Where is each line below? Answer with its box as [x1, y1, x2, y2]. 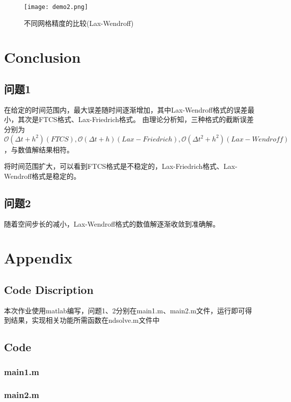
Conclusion [4, 47, 81, 67]
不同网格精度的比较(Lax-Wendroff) [24, 17, 134, 28]
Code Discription [4, 281, 94, 297]
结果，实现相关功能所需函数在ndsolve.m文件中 [10, 315, 160, 325]
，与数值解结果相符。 [4, 144, 74, 154]
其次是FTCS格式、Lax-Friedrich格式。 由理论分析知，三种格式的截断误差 [17, 114, 254, 125]
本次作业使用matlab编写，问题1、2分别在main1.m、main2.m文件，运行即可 [4, 305, 245, 315]
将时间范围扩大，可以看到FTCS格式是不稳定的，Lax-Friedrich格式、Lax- [4, 161, 238, 171]
